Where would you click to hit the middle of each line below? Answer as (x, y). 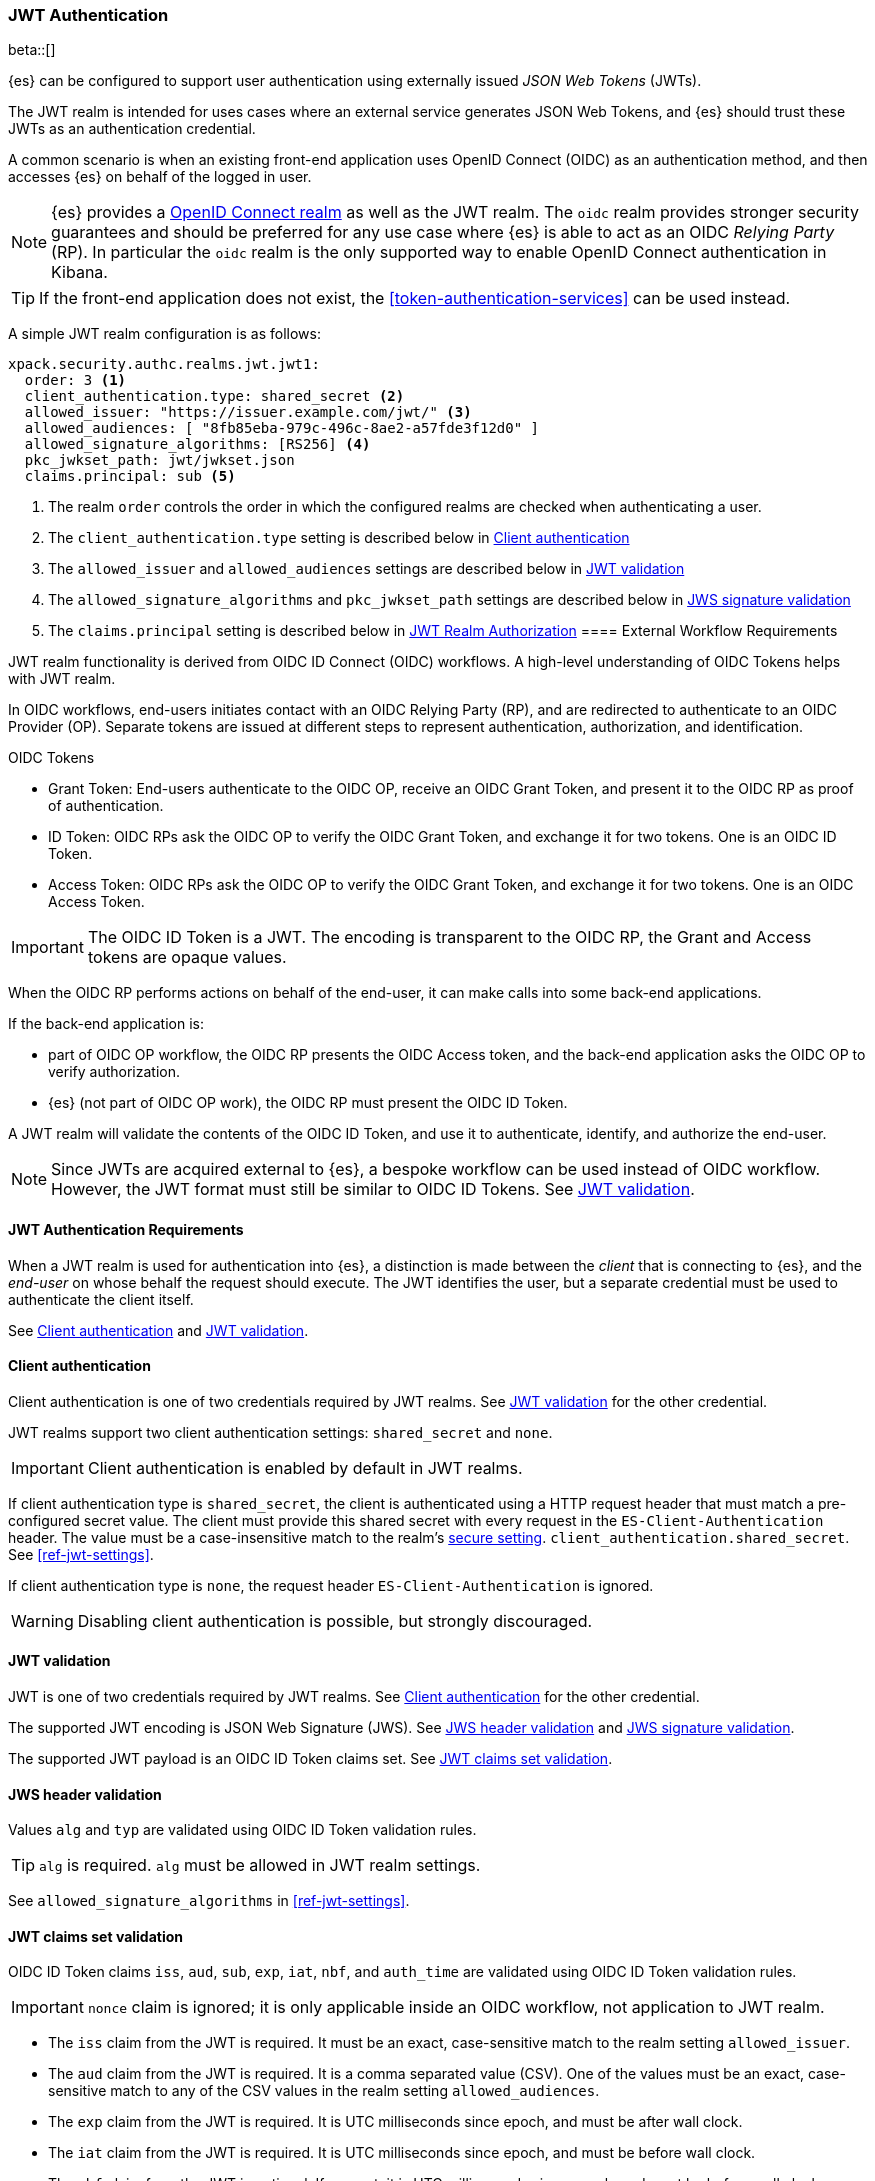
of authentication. (106, 806)
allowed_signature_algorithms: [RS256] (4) (197, 444)
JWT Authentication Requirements (126, 1229)
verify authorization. (114, 1072)
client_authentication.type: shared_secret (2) (214, 396)
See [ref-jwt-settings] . (81, 1554)
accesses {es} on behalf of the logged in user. (160, 177)
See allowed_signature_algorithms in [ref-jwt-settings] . (209, 1901)
